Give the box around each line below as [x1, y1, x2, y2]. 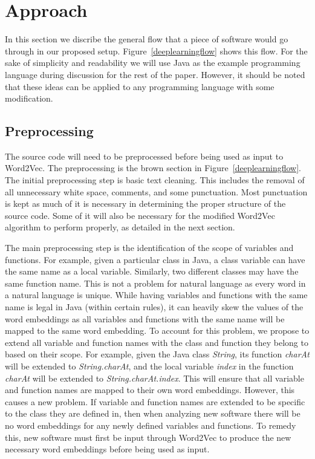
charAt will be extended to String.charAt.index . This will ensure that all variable [5, 371, 304, 384]
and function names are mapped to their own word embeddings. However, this [5, 383, 295, 396]
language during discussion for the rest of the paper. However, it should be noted [5, 68, 305, 80]
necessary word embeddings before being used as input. [5, 443, 210, 455]
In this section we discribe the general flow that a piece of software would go [5, 33, 288, 45]
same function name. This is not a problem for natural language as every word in [5, 276, 306, 289]
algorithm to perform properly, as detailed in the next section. [5, 221, 235, 233]
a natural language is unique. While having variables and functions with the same [5, 288, 308, 301]
